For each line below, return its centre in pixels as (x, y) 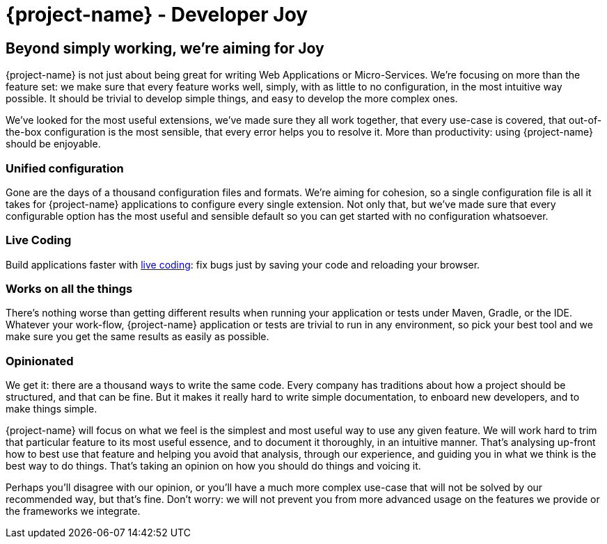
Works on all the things (69, 289)
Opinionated (40, 361)
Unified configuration (65, 168)
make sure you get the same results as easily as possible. (137, 337)
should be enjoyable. (53, 144)
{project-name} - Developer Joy (157, 15)
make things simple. (52, 409)
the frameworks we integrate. (73, 511)
